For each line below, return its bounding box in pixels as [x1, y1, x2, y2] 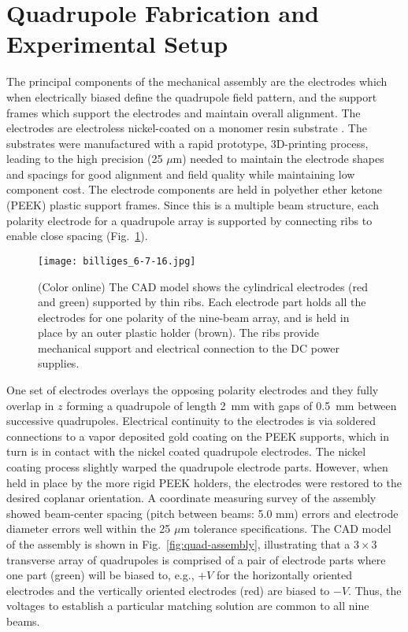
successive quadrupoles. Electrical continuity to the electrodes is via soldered [6, 412, 376, 429]
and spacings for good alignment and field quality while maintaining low [6, 165, 355, 182]
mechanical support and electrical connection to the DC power [38, 339, 340, 356]
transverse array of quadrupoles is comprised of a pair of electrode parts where [6, 551, 386, 567]
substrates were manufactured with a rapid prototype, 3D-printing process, [6, 135, 369, 151]
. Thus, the [348, 582, 402, 598]
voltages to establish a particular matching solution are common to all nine [6, 597, 369, 614]
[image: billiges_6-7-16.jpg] [38, 255, 196, 267]
